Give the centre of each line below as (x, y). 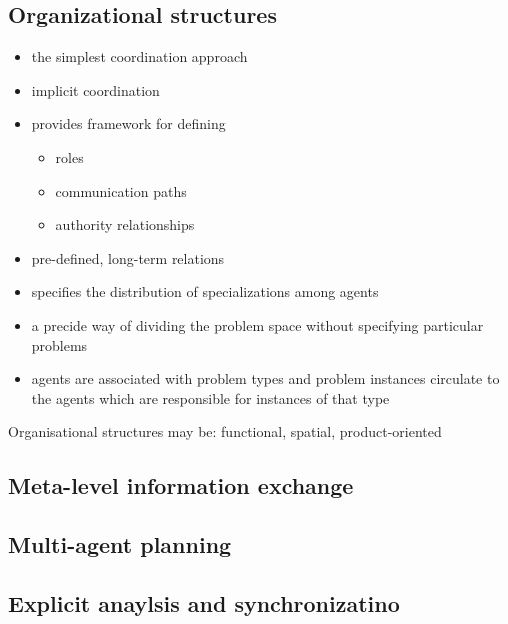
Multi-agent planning (120, 544)
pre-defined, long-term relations (128, 257)
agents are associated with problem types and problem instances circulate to (265, 378)
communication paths (121, 190)
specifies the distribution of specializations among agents (205, 291)
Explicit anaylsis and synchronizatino (204, 602)
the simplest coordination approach (139, 56)
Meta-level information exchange (181, 485)
